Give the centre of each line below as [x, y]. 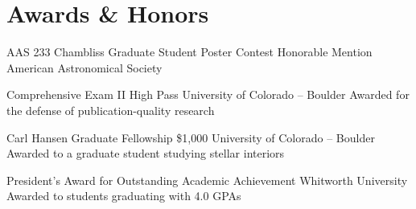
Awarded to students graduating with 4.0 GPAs [124, 196]
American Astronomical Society [84, 67]
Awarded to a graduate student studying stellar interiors [146, 153]
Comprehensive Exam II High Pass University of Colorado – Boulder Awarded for [208, 94]
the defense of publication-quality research [111, 110]
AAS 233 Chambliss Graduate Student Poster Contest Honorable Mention [189, 52]
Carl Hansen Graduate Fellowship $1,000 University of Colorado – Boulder [191, 137]
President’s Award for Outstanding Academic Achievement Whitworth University [207, 180]
